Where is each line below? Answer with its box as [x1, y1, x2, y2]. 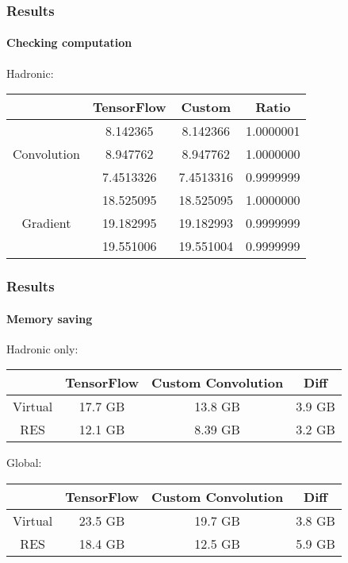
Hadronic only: [6, 340, 78, 357]
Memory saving [6, 310, 93, 326]
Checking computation [6, 34, 132, 51]
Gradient [21, 214, 71, 233]
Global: [6, 454, 42, 471]
